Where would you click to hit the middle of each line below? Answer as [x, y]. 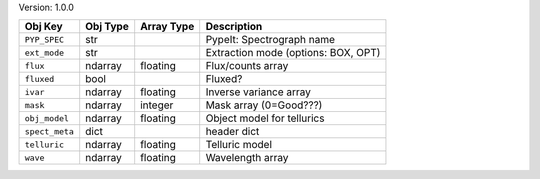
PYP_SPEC [44, 39]
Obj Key [44, 27]
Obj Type [107, 27]
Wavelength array [247, 158]
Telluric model [239, 145]
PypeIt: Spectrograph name [270, 40]
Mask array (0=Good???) [264, 105]
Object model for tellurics [265, 118]
